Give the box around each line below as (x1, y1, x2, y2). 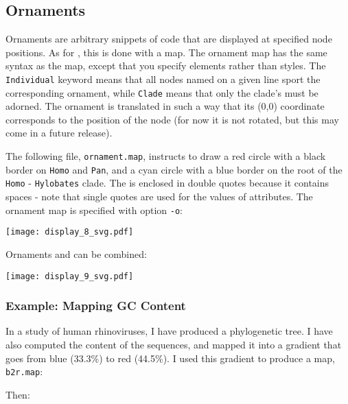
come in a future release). (5, 126, 113, 140)
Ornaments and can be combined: (5, 246, 147, 261)
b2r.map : (5, 364, 43, 379)
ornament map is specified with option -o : (5, 202, 183, 217)
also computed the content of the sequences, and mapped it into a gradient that (5, 337, 342, 352)
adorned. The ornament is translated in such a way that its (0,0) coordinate (5, 99, 325, 113)
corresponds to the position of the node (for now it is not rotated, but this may (5, 112, 339, 126)
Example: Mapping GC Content (5, 297, 186, 314)
